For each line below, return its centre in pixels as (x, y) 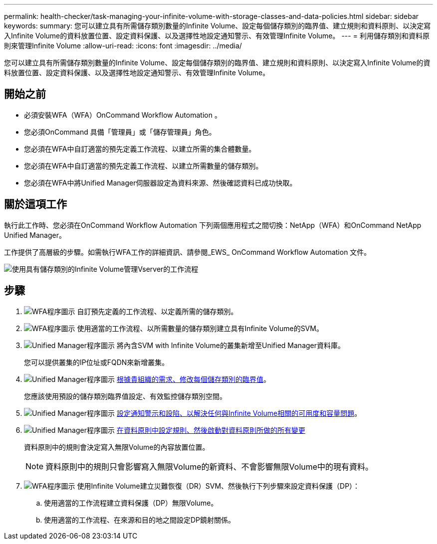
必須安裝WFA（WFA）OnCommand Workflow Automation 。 (123, 115)
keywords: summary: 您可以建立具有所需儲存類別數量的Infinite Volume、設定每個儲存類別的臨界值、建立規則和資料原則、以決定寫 (218, 26)
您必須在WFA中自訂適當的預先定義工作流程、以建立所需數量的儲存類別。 (143, 166)
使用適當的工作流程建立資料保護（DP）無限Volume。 (131, 503)
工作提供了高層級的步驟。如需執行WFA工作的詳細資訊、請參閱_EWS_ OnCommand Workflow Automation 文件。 (188, 252)
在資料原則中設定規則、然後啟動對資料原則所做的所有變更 (211, 430)
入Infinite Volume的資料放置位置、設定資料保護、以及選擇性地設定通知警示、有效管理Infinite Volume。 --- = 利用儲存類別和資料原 (217, 36)
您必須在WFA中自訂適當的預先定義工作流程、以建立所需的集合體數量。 (140, 149)
